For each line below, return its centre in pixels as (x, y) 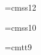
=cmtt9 (18, 47)
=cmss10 (20, 27)
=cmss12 (20, 7)
